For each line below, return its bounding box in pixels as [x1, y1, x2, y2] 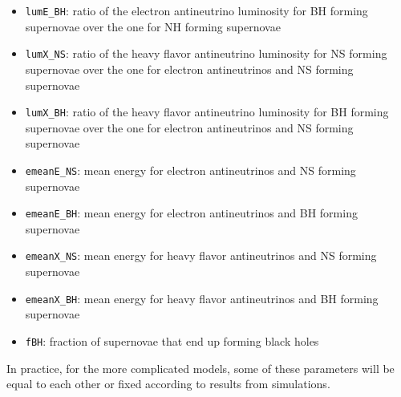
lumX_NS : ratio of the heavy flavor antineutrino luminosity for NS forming [25, 45, 387, 62]
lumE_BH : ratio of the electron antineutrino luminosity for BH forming [25, 2, 368, 18]
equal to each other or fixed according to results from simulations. [6, 375, 330, 392]
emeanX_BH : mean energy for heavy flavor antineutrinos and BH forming [25, 290, 379, 306]
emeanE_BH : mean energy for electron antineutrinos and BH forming [25, 205, 358, 221]
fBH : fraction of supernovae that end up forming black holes [25, 332, 319, 349]
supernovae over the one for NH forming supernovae [25, 18, 281, 34]
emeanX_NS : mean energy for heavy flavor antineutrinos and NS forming [25, 247, 377, 264]
